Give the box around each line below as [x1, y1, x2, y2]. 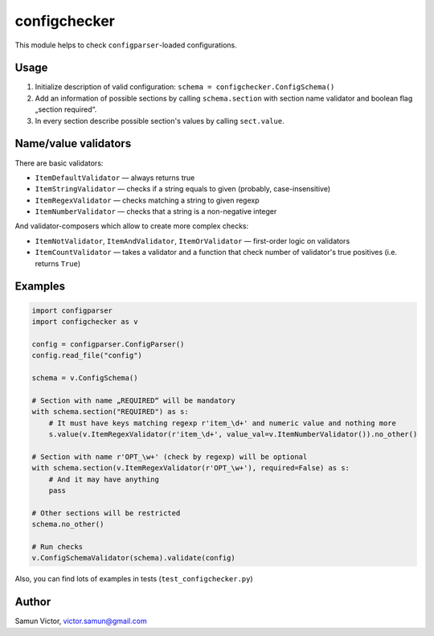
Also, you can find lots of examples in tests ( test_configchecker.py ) [14, 574, 253, 584]
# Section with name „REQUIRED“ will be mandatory [31, 396, 236, 405]
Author [14, 595, 51, 609]
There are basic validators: [14, 158, 104, 168]
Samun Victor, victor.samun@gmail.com [14, 616, 148, 626]
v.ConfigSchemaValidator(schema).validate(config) [31, 553, 236, 563]
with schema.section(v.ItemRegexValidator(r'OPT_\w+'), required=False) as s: [31, 463, 350, 473]
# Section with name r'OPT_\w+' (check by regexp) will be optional [31, 452, 308, 462]
